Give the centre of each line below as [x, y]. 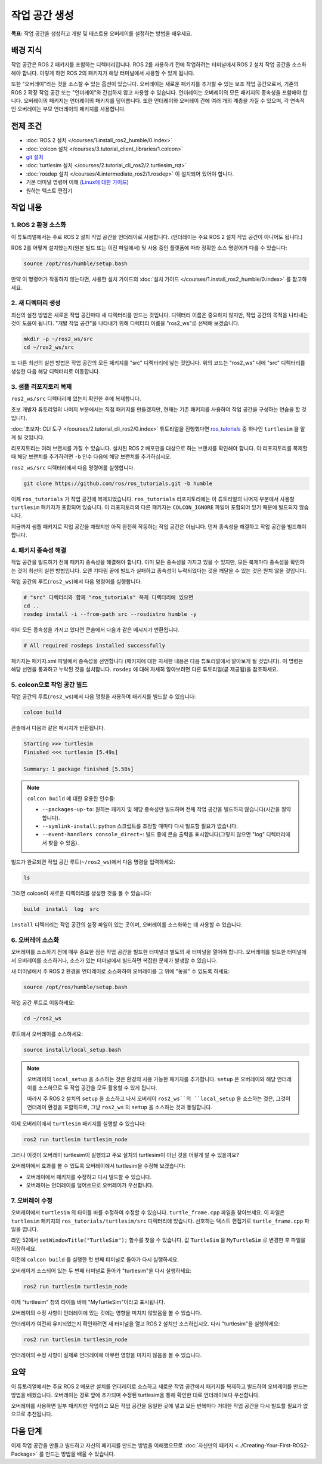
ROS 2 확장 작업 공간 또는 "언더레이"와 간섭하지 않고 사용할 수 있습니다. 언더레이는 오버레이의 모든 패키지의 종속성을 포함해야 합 [159, 92]
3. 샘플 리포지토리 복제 [41, 386]
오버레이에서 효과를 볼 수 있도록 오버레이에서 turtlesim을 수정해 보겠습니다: [98, 1166]
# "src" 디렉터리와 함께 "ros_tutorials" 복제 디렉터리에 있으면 [109, 598]
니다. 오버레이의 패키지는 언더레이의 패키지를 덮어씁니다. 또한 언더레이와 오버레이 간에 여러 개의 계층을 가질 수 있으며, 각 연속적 [158, 101]
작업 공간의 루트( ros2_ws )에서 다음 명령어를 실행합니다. [77, 582]
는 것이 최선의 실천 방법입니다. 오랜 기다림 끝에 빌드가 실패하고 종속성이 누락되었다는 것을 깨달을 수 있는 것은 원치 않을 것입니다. [159, 570]
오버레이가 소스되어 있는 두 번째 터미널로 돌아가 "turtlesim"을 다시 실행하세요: [101, 1270]
